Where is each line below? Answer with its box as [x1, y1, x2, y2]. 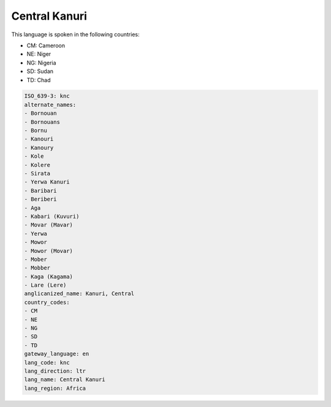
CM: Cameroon [26, 42, 66, 49]
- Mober [24, 255, 47, 263]
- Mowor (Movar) [24, 247, 74, 254]
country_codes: [24, 298, 70, 306]
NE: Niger [26, 50, 51, 58]
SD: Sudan [26, 68, 54, 75]
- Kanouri [24, 136, 54, 142]
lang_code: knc [24, 359, 70, 366]
